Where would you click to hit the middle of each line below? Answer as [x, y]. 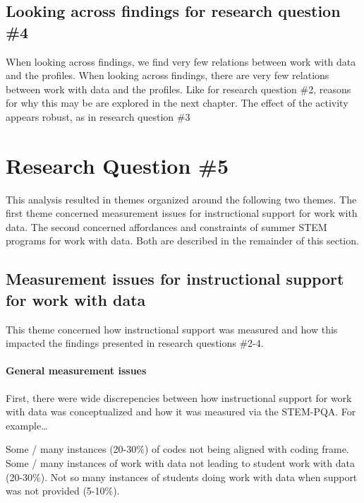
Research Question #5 [117, 165]
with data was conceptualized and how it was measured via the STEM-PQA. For [181, 412]
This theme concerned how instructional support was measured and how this [172, 329]
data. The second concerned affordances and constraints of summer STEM [166, 226]
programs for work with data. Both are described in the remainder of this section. [182, 241]
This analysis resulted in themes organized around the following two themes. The [181, 199]
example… [27, 425]
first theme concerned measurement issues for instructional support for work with [182, 213]
